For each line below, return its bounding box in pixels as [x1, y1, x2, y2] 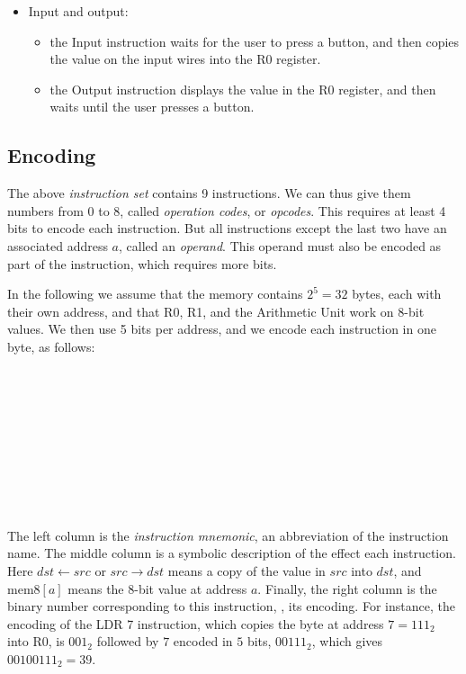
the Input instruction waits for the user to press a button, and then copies [49, 31, 460, 50]
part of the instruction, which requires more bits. [7, 254, 277, 273]
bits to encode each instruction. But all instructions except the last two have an [7, 219, 447, 238]
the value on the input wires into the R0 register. [49, 49, 321, 68]
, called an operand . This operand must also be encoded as [119, 236, 442, 255]
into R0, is [7, 632, 65, 651]
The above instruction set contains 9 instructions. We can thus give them [7, 184, 411, 202]
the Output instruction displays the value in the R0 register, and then [49, 79, 436, 98]
